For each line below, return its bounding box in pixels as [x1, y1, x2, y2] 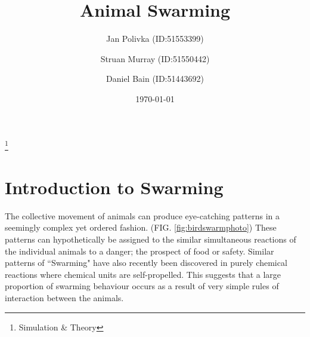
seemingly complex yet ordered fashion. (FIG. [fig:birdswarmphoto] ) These [5, 221, 277, 234]
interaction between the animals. [5, 292, 124, 304]
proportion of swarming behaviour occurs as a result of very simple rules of [5, 280, 279, 292]
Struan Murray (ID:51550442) [100, 52, 210, 65]
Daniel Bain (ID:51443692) [106, 72, 204, 85]
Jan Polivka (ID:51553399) [106, 32, 204, 45]
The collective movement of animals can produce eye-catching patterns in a [5, 209, 280, 222]
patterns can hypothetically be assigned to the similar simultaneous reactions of [5, 233, 296, 246]
